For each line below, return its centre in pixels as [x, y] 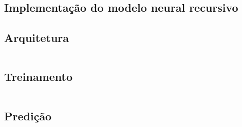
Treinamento [39, 77]
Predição [28, 115]
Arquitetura [37, 38]
